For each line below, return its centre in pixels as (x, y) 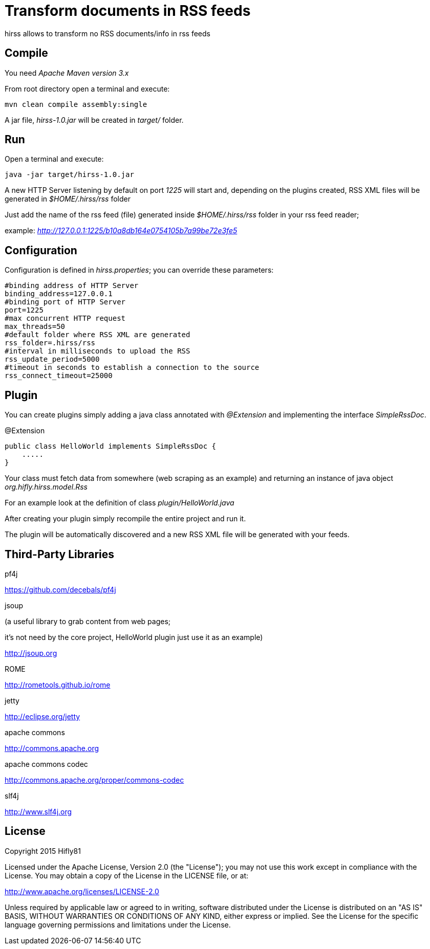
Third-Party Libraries (60, 554)
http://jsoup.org (31, 653)
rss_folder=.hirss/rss (50, 343)
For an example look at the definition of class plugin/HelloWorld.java (120, 503)
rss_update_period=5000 (52, 359)
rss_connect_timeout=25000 (59, 376)
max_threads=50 (35, 327)
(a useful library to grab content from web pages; (88, 621)
